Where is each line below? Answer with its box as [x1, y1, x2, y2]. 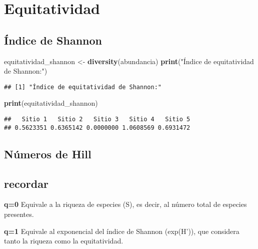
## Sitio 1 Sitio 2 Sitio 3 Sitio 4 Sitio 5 [4, 116, 190, 123]
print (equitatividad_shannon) [4, 98, 98, 108]
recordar [4, 175, 48, 191]
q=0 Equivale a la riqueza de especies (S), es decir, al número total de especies [4, 199, 247, 209]
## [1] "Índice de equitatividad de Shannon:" [4, 83, 161, 91]
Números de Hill [4, 146, 91, 161]
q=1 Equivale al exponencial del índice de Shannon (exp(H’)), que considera [4, 225, 239, 236]
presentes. [4, 208, 34, 219]
